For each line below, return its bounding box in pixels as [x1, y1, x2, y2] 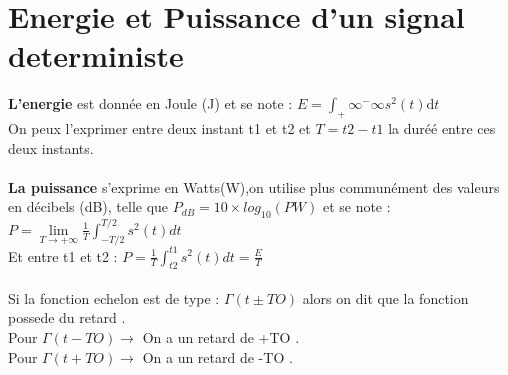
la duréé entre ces [388, 118, 496, 139]
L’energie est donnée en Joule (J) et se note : [8, 93, 293, 114]
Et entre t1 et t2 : [8, 245, 118, 266]
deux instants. [8, 137, 94, 158]
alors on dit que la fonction [302, 287, 469, 308]
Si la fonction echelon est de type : [8, 287, 220, 308]
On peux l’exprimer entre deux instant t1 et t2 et [8, 118, 311, 139]
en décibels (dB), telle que [8, 196, 169, 217]
